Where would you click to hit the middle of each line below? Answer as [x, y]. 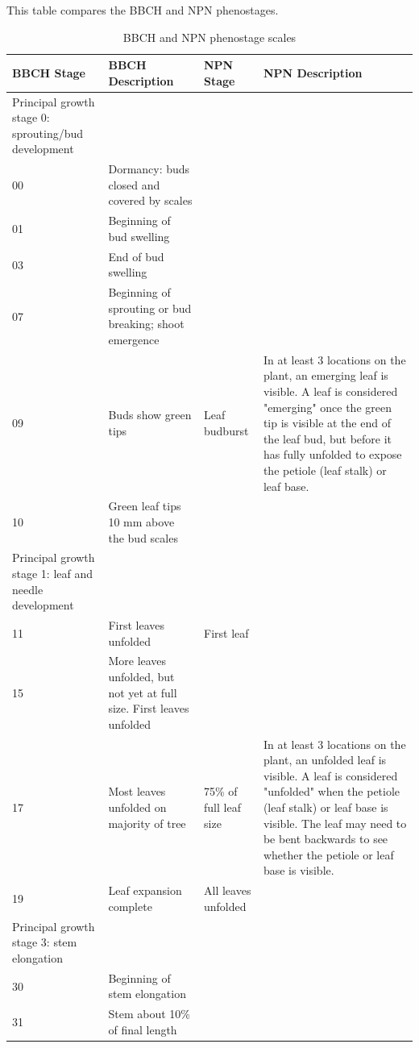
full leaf [222, 807]
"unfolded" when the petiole [332, 791]
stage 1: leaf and [53, 573]
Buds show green [150, 415]
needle [28, 589]
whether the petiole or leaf [328, 854]
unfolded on [137, 807]
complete [130, 906]
